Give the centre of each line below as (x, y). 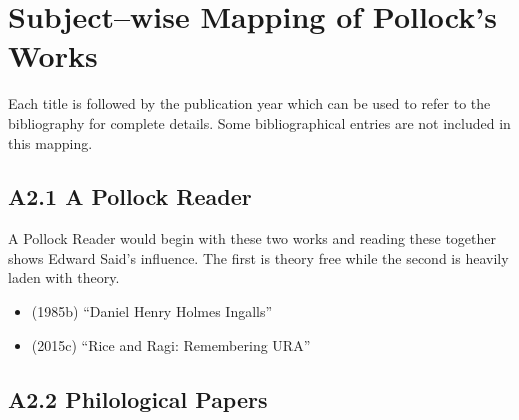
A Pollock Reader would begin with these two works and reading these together (252, 238)
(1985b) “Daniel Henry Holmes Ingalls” (152, 311)
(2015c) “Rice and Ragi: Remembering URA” (171, 344)
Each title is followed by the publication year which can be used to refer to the (249, 103)
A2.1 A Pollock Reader (130, 196)
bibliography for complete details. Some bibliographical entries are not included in (259, 122)
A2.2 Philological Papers (138, 398)
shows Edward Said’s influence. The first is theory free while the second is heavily (258, 257)
